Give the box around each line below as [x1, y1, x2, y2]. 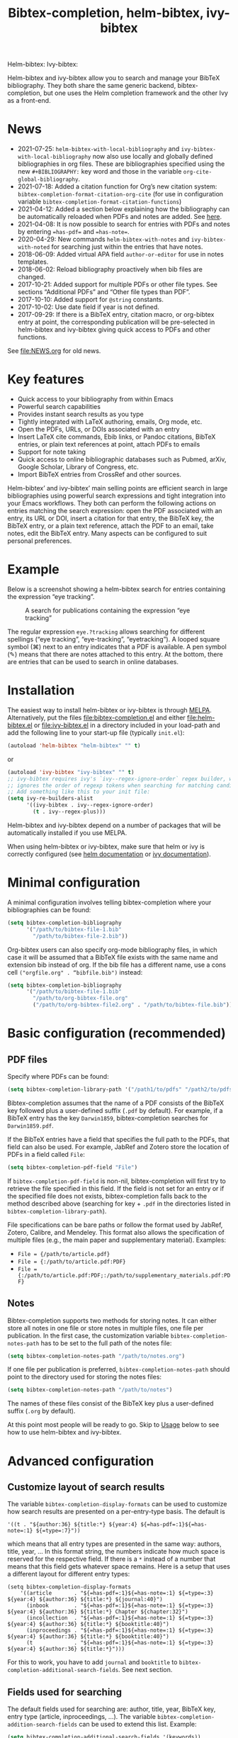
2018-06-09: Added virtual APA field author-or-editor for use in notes [17, 250, 225, 259]
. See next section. [118, 1666, 173, 1674]
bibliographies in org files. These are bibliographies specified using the [17, 159, 225, 168]
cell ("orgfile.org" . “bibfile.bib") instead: [7, 968, 143, 976]
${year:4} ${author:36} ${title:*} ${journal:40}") [7, 1596, 163, 1603]
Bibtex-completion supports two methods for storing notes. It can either [7, 1316, 217, 1325]
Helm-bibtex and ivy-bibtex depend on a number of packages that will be [7, 821, 221, 829]
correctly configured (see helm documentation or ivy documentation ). [7, 849, 211, 858]
